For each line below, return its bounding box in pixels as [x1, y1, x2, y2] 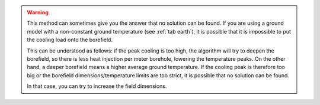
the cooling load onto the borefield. [27, 36, 113, 44]
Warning [27, 9, 49, 16]
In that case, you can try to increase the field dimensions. [27, 83, 167, 90]
